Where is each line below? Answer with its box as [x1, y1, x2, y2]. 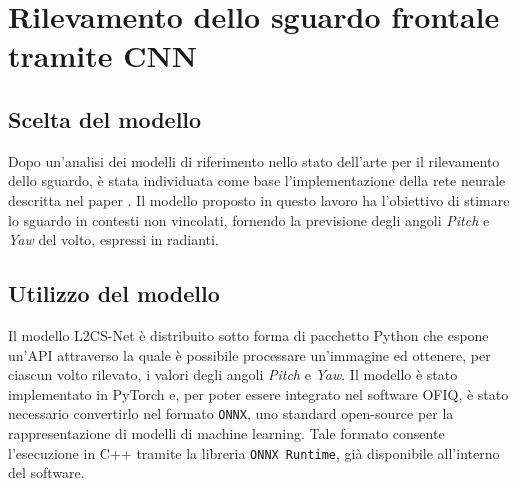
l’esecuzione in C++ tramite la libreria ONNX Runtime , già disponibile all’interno [8, 442, 500, 463]
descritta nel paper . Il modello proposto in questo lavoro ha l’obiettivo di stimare [8, 189, 510, 210]
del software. [8, 462, 85, 483]
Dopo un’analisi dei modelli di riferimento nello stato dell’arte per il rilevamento [8, 150, 500, 171]
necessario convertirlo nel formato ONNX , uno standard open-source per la [8, 403, 454, 424]
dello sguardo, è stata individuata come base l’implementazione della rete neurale [8, 170, 506, 191]
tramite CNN [8, 35, 197, 76]
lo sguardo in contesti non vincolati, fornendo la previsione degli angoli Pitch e [8, 209, 490, 230]
